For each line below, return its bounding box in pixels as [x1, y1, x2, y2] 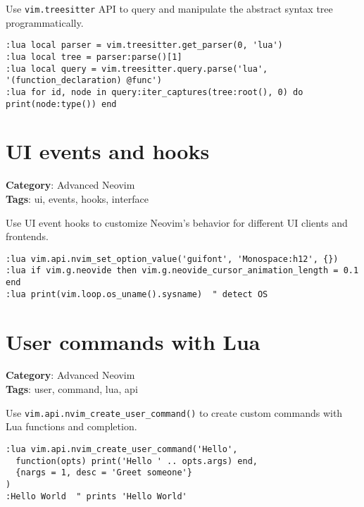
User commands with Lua [6, 327, 261, 356]
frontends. [6, 229, 49, 244]
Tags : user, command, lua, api [6, 382, 138, 396]
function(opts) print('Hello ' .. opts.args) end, [15, 456, 258, 466]
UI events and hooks [6, 137, 210, 165]
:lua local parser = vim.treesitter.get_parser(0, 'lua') [6, 40, 283, 51]
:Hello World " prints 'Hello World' [6, 491, 187, 501]
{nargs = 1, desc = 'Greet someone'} [15, 468, 192, 478]
